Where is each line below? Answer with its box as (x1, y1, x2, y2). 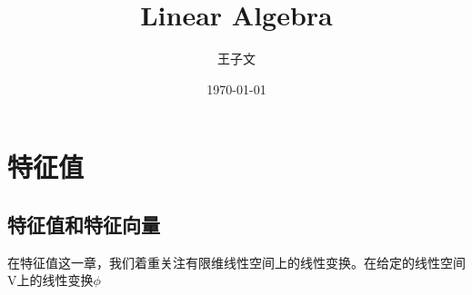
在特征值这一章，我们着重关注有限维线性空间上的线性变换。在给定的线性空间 (7, 252, 466, 271)
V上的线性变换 (7, 270, 94, 290)
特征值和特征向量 (7, 210, 160, 238)
